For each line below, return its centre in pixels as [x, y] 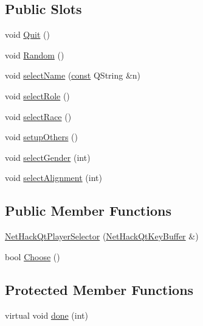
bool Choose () [33, 256]
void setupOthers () [41, 137]
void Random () [35, 55]
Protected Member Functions [99, 289]
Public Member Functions [88, 211]
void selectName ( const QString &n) [73, 75]
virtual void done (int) [46, 315]
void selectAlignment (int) [53, 178]
